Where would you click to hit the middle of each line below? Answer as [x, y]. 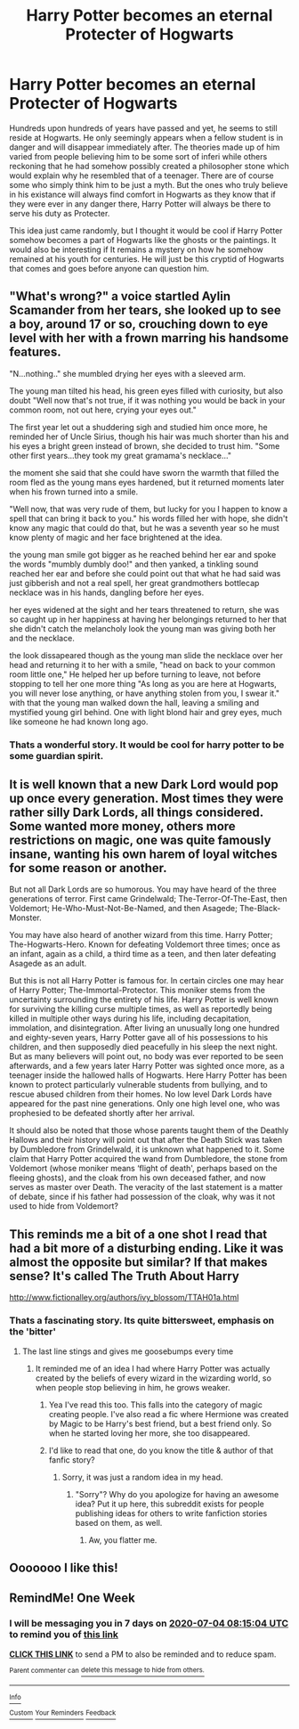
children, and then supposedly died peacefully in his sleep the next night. [144, 1047]
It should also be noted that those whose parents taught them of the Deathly [149, 1130]
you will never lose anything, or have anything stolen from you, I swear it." [145, 693]
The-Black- [260, 909]
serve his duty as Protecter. [60, 213]
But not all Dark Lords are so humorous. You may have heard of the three [143, 889]
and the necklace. [42, 638]
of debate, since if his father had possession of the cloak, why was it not [142, 1197]
